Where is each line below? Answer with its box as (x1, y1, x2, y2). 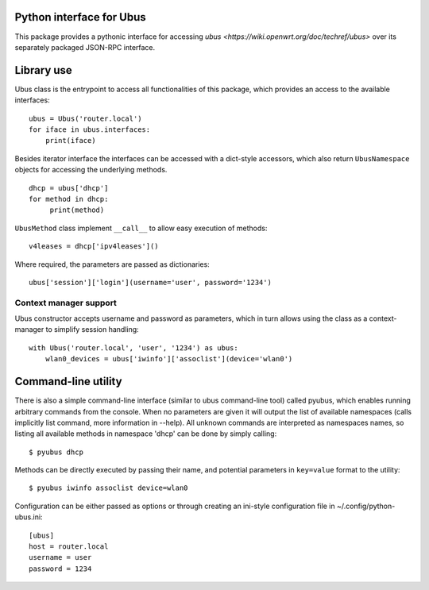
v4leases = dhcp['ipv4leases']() (29, 242, 159, 251)
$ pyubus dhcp (29, 447, 83, 457)
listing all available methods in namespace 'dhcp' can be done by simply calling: (14, 429, 277, 438)
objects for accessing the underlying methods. (14, 165, 168, 175)
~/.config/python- (336, 501, 396, 511)
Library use (14, 64, 73, 77)
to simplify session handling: (45, 325, 139, 334)
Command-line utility (14, 375, 122, 388)
